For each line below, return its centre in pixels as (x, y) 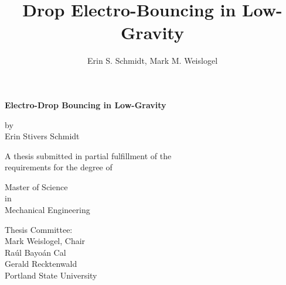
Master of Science (36, 186)
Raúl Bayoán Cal (35, 252)
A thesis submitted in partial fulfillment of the (88, 155)
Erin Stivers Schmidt (42, 136)
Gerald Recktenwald (41, 264)
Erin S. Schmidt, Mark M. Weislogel (152, 61)
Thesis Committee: (39, 229)
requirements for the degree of (59, 167)
